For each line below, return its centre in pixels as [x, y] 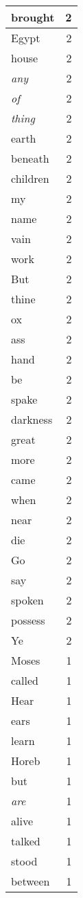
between [31, 881]
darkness [32, 419]
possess [28, 620]
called [25, 680]
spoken [27, 600]
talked [26, 841]
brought [33, 17]
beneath [30, 158]
